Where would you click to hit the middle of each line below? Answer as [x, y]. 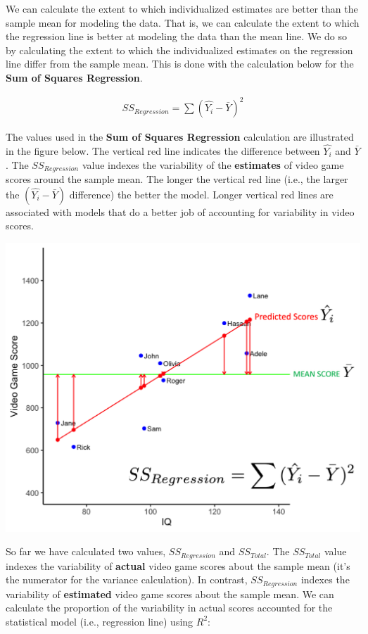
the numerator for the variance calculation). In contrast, [127, 579]
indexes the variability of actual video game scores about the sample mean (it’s [178, 565]
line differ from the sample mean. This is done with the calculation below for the [180, 64]
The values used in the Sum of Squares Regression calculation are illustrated [180, 137]
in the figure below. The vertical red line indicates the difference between [163, 150]
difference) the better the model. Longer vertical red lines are [201, 194]
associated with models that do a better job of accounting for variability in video [180, 211]
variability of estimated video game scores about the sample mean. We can [170, 594]
